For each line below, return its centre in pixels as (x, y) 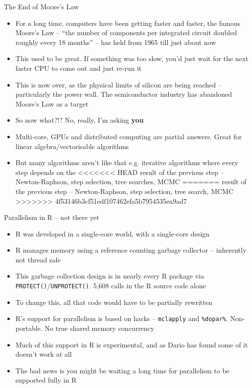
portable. (29, 328)
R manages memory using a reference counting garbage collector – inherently (131, 250)
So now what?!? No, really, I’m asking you (80, 120)
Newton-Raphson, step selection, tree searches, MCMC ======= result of (131, 182)
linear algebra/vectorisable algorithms (72, 146)
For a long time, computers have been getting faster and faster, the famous (128, 23)
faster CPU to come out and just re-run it (79, 68)
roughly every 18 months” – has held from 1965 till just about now (116, 42)
